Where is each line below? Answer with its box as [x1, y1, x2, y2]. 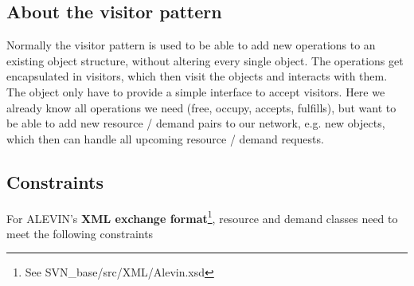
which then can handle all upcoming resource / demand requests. [6, 130, 324, 147]
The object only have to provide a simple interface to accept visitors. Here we [6, 83, 385, 100]
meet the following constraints [6, 225, 154, 241]
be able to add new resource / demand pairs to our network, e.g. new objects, [6, 115, 385, 131]
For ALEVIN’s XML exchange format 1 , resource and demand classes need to [6, 207, 398, 226]
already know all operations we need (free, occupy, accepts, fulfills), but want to [6, 99, 396, 116]
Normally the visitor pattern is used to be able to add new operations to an [6, 37, 376, 53]
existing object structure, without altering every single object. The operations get [6, 52, 404, 69]
